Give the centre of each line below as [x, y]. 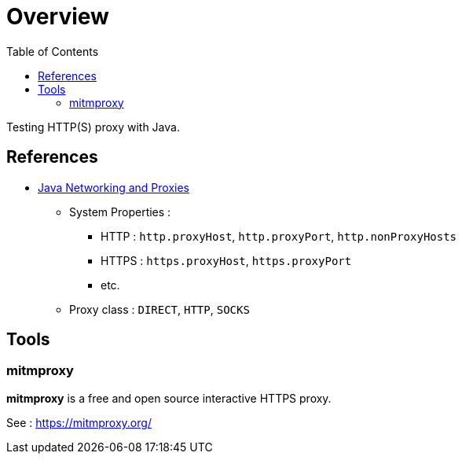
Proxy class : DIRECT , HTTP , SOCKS [159, 309]
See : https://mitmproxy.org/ [79, 422]
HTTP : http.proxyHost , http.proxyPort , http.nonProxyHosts [279, 236]
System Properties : [120, 212]
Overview [58, 17]
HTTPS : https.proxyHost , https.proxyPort [226, 260]
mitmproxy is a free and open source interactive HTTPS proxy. [169, 398]
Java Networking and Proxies [114, 187]
